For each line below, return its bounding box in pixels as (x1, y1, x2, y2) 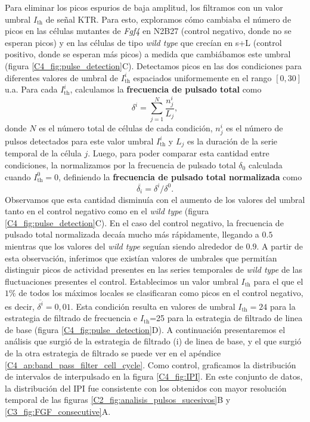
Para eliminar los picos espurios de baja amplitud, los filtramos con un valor (5, 1, 283, 13)
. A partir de (256, 240, 303, 252)
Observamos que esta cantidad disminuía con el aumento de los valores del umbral (5, 193, 305, 205)
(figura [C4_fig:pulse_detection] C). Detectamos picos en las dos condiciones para (5, 59, 302, 72)
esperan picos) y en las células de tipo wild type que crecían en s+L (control (5, 36, 282, 48)
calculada (248, 158, 283, 171)
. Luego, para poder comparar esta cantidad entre (88, 147, 269, 159)
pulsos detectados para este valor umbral (5, 134, 154, 147)
